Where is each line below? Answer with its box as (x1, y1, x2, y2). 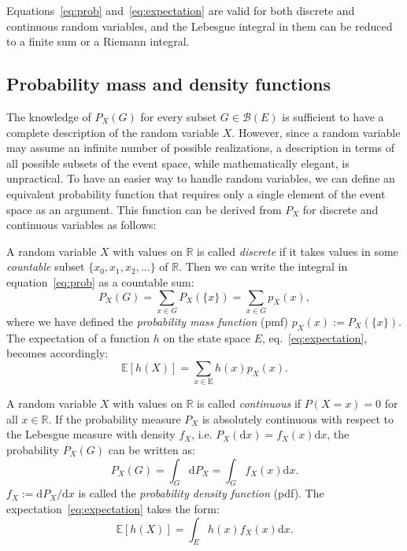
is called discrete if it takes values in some (196, 242, 398, 259)
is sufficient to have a (282, 108, 384, 124)
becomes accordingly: (6, 345, 109, 361)
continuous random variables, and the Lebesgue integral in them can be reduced (6, 17, 393, 34)
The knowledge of (6, 108, 91, 124)
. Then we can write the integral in (179, 258, 348, 275)
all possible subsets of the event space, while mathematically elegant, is (6, 154, 350, 171)
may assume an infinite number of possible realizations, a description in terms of (6, 139, 395, 156)
